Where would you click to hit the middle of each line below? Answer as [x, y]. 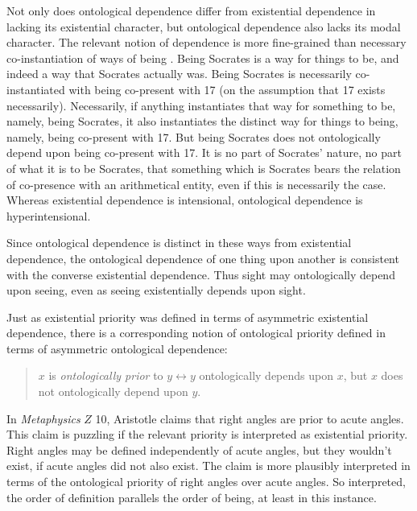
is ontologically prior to [106, 375]
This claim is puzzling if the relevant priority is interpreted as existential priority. [207, 434]
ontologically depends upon [266, 375]
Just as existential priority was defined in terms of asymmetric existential [188, 317]
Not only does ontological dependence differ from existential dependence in [191, 10]
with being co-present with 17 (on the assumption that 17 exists [227, 89]
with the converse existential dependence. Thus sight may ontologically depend [201, 274]
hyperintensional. [49, 215]
